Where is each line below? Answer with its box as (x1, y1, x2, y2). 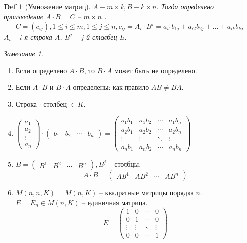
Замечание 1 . (4, 48, 43, 59)
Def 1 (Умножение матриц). (4, 1, 91, 11)
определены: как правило (73, 82, 149, 92)
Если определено (15, 65, 67, 75)
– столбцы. (108, 159, 141, 169)
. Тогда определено (156, 1, 214, 11)
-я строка (22, 31, 52, 42)
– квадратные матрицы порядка (99, 187, 194, 198)
